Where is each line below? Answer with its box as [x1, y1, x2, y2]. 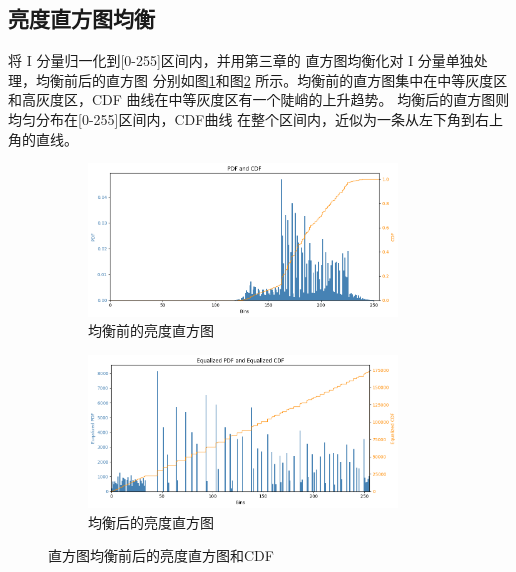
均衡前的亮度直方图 [88, 320, 214, 341]
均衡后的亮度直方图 [88, 511, 214, 532]
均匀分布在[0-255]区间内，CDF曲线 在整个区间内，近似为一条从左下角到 [8, 108, 476, 129]
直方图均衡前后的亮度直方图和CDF [48, 545, 274, 566]
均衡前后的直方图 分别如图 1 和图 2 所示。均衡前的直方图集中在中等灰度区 [35, 69, 508, 90]
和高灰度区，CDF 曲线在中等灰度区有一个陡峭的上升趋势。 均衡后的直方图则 [8, 89, 510, 110]
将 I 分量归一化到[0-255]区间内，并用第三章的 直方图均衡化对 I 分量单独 [8, 50, 474, 71]
